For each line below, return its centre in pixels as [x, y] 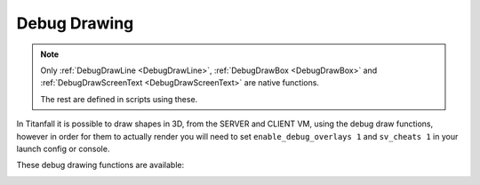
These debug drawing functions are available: [100, 165]
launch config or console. [63, 149]
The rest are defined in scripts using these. [119, 99]
